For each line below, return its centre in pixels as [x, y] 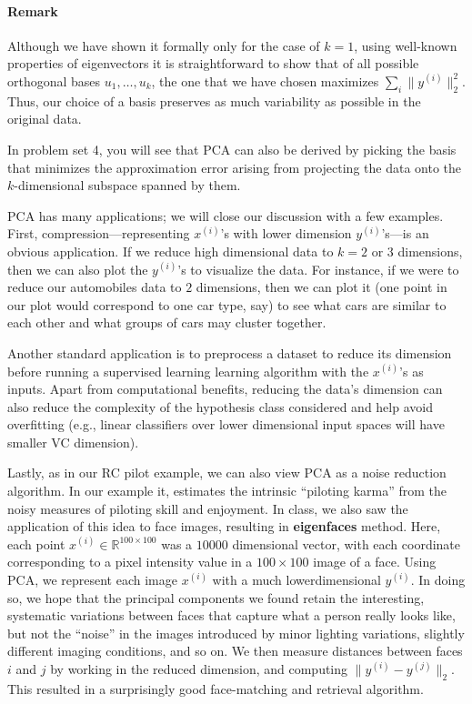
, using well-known [406, 45]
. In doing [438, 580]
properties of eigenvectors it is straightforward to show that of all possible [213, 63]
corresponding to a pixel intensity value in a [130, 562]
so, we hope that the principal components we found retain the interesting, [216, 597]
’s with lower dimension [286, 233]
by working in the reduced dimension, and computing [199, 669]
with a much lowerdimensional [296, 580]
